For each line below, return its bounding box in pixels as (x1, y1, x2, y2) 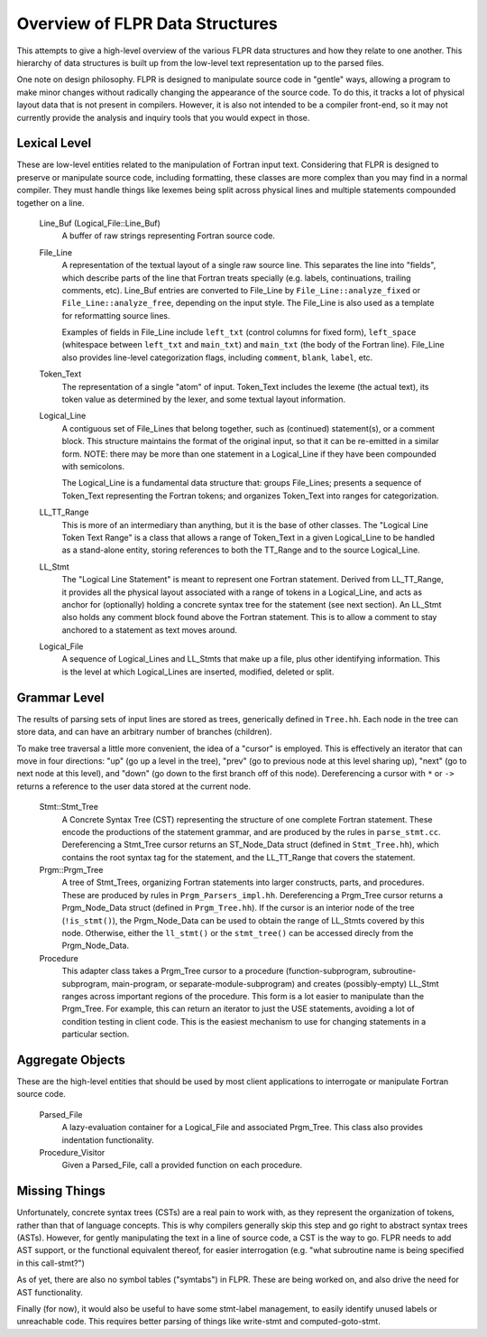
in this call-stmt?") (16, 1258, 85, 1268)
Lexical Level (16, 135, 92, 151)
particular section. (61, 1029, 130, 1040)
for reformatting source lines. (61, 310, 170, 320)
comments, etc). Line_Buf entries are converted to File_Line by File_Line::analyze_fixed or (61, 284, 421, 295)
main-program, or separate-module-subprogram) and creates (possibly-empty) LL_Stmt (111, 978, 439, 989)
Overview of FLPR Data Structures (16, 14, 279, 33)
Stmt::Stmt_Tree (39, 802, 99, 812)
